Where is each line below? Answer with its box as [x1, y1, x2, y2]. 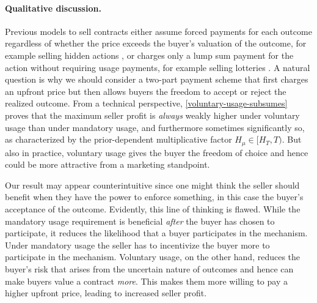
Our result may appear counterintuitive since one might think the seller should [5, 178, 300, 191]
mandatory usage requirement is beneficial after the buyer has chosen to [5, 214, 275, 227]
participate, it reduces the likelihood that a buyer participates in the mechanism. [5, 226, 308, 239]
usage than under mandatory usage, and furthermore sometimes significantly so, [5, 121, 305, 133]
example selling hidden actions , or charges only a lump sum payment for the [5, 48, 294, 61]
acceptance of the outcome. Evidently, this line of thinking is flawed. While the [5, 202, 301, 215]
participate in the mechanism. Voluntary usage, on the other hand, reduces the [5, 250, 301, 263]
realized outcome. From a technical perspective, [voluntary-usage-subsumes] [5, 97, 288, 110]
